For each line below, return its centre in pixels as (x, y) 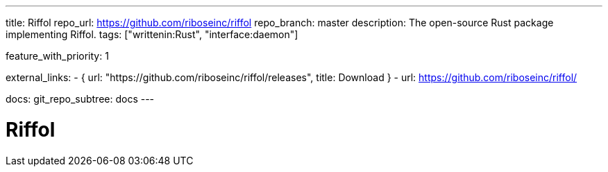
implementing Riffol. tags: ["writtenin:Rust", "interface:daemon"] (152, 34)
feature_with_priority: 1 (57, 56)
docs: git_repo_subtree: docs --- (80, 99)
